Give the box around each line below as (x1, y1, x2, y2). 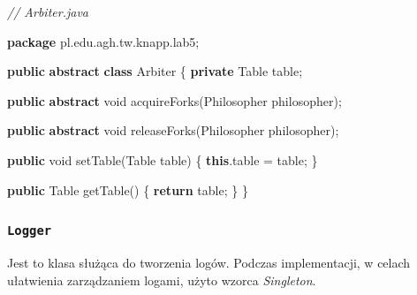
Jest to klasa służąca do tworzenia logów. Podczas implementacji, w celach (7, 253, 411, 271)
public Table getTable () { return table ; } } (7, 180, 248, 199)
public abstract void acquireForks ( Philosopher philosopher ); (7, 91, 342, 110)
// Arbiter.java (7, 3, 88, 20)
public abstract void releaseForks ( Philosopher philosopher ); (7, 121, 339, 140)
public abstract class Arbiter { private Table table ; (7, 62, 303, 80)
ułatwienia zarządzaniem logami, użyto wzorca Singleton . (7, 270, 316, 289)
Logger (7, 223, 52, 238)
